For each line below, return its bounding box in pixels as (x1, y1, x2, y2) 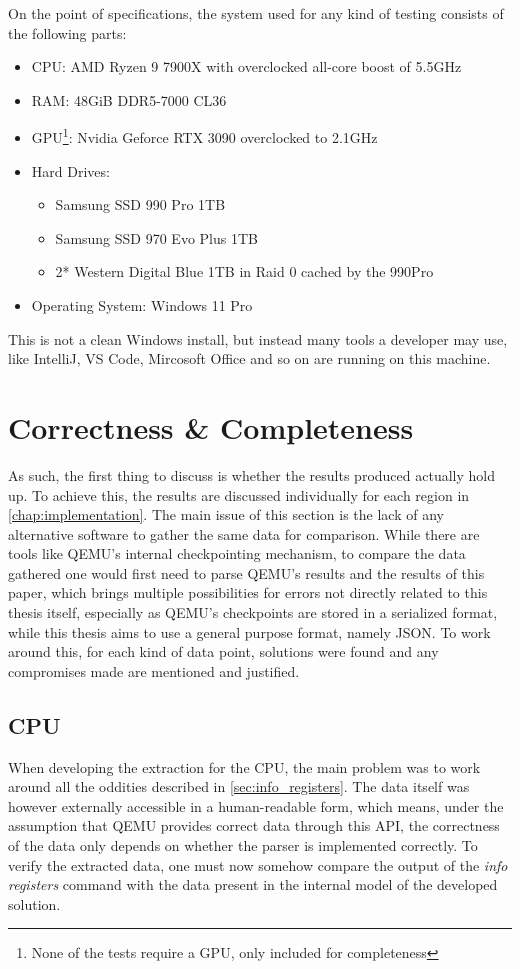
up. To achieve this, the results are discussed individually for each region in (8, 484, 470, 505)
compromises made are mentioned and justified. (8, 660, 300, 681)
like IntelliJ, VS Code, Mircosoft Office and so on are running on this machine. (8, 348, 491, 369)
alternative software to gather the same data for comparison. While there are (8, 523, 480, 544)
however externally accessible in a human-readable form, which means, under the (8, 795, 504, 816)
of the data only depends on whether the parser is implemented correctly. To (8, 835, 478, 856)
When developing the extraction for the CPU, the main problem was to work (8, 756, 481, 777)
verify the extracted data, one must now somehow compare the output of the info (8, 854, 508, 875)
